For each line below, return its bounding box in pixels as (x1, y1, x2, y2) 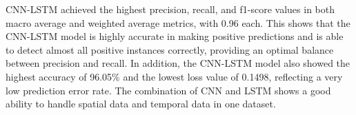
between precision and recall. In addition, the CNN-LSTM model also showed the (6, 56, 350, 70)
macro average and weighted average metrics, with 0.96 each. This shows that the (6, 15, 350, 30)
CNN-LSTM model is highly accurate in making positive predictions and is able (6, 29, 344, 43)
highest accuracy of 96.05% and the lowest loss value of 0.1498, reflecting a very (6, 69, 343, 83)
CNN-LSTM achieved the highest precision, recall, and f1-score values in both (6, 2, 335, 16)
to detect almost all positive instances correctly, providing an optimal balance (6, 42, 334, 56)
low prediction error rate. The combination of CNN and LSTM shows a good (6, 83, 331, 97)
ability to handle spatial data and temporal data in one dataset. (6, 96, 276, 111)
